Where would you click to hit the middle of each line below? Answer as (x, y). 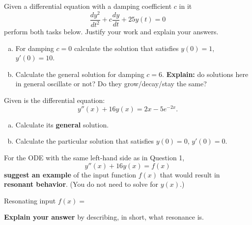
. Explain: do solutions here (205, 74)
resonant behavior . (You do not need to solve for (81, 184)
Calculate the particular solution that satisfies (84, 141)
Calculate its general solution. (62, 124)
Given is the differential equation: (55, 100)
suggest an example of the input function (70, 174)
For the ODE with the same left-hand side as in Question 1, (94, 157)
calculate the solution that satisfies (126, 48)
